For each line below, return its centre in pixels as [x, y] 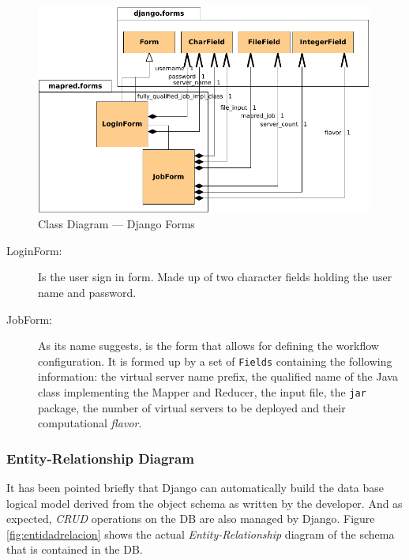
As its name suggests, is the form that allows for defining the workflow [208, 346]
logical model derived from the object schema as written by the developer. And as [204, 503]
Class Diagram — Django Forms [116, 224]
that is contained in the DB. [75, 549]
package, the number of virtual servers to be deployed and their [192, 407]
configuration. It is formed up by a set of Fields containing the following [215, 361]
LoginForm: [34, 250]
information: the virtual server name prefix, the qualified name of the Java [218, 376]
